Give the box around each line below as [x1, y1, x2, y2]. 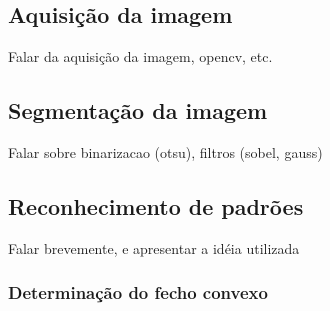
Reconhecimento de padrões [8, 190, 304, 221]
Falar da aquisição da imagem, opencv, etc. [8, 46, 273, 67]
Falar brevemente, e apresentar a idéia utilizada [8, 237, 300, 258]
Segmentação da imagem [8, 95, 268, 126]
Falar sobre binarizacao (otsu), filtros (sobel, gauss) [8, 142, 323, 162]
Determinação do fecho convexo [8, 280, 268, 305]
